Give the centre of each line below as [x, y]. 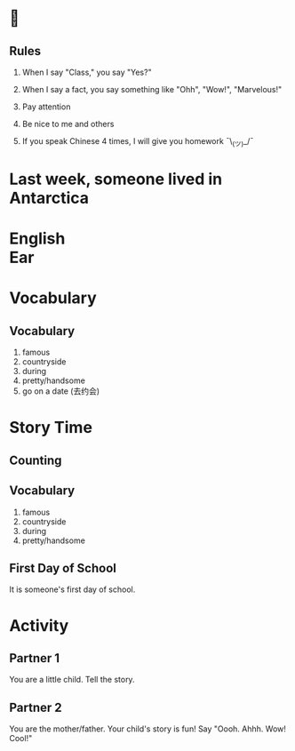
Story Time [51, 428]
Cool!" [21, 739]
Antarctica [49, 198]
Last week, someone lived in [116, 179]
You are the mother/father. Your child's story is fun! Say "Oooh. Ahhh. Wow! [148, 729]
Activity [39, 625]
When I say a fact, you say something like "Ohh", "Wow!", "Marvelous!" [152, 89]
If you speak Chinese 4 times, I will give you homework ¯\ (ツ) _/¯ [138, 142]
